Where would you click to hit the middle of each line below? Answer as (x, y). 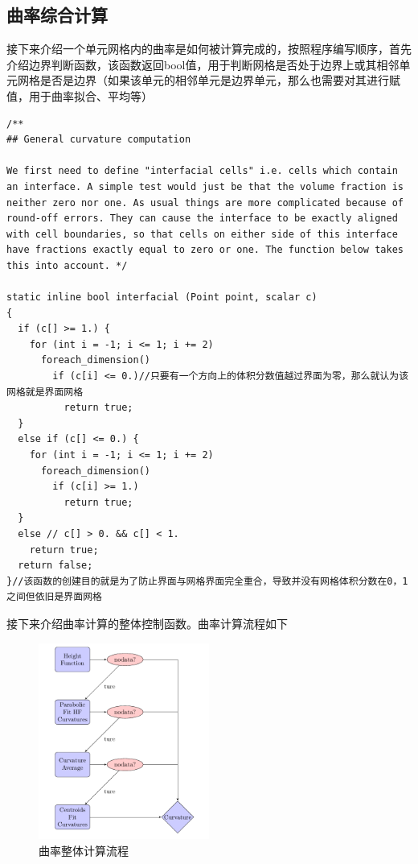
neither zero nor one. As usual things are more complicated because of (205, 203)
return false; (55, 566)
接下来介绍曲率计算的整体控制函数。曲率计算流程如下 (147, 623)
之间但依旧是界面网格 (54, 597)
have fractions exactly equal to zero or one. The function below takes (205, 250)
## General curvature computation (99, 140)
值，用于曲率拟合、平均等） (80, 95)
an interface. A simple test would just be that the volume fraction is (205, 186)
